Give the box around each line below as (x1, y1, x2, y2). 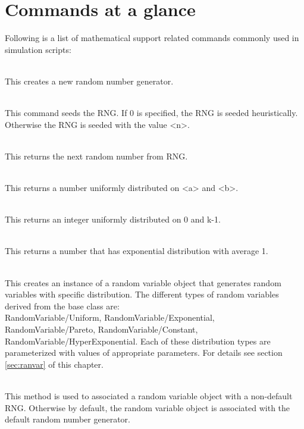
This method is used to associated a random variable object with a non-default (5, 389, 293, 402)
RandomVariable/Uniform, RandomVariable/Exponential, (5, 311, 215, 324)
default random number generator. (5, 413, 130, 425)
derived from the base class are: (5, 299, 120, 312)
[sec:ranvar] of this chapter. (5, 358, 104, 370)
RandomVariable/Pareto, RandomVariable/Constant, (5, 323, 198, 335)
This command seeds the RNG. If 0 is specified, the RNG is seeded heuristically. (5, 107, 298, 119)
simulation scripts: (5, 43, 71, 55)
